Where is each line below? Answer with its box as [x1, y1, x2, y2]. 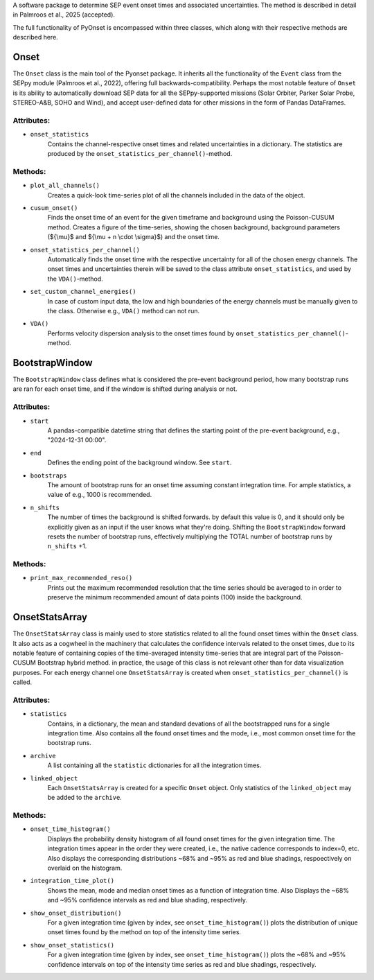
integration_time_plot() [30, 877, 114, 885]
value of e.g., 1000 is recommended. [47, 491, 152, 499]
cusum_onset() [30, 204, 78, 212]
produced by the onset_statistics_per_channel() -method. [47, 150, 233, 158]
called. [12, 678, 33, 686]
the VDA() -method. [47, 274, 103, 283]
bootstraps [30, 471, 67, 480]
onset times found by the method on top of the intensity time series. [47, 928, 242, 936]
